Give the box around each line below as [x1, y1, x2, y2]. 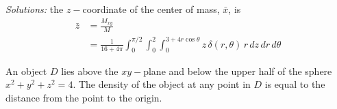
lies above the [61, 63, 118, 78]
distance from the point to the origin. [5, 90, 162, 104]
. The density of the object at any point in [73, 77, 251, 91]
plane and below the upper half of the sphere [143, 63, 332, 78]
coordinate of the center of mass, [82, 2, 220, 16]
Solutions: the [5, 2, 64, 16]
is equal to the [264, 77, 325, 91]
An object [5, 63, 47, 78]
